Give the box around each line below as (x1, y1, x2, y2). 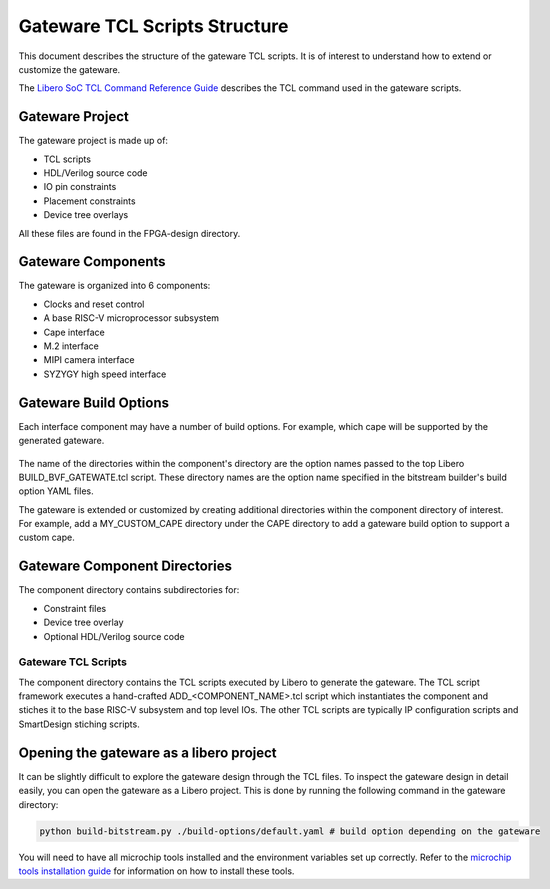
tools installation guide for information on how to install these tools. (18, 865, 295, 877)
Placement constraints (43, 195, 136, 207)
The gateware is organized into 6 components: (18, 280, 211, 292)
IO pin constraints (43, 181, 117, 193)
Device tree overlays (43, 209, 129, 221)
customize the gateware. (18, 63, 121, 75)
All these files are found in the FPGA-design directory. (18, 227, 241, 239)
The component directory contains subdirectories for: (18, 584, 240, 596)
